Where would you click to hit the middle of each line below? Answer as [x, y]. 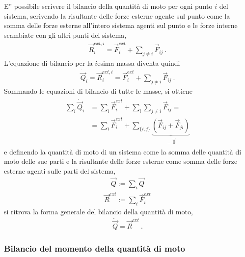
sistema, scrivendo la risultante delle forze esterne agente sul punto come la [117, 15]
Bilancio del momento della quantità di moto [95, 248]
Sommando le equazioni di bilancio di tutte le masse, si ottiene [98, 91]
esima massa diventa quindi [139, 63]
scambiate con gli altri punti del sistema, [65, 35]
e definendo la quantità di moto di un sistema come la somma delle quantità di [123, 151]
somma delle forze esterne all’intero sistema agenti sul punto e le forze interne [121, 25]
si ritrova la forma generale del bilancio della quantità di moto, [98, 212]
